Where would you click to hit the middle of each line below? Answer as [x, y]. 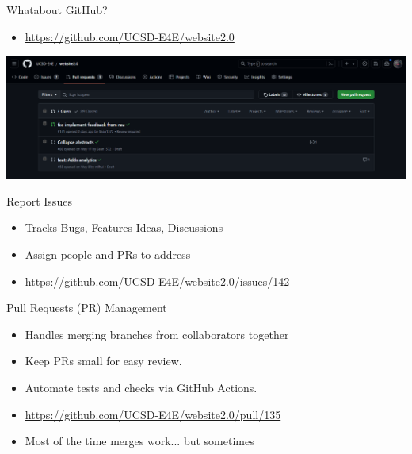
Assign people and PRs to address [108, 254]
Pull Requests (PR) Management [87, 308]
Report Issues [39, 200]
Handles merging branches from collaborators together [157, 334]
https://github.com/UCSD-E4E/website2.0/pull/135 [153, 414]
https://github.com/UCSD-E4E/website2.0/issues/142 [157, 281]
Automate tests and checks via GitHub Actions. [141, 387]
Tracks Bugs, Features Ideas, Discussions [124, 227]
